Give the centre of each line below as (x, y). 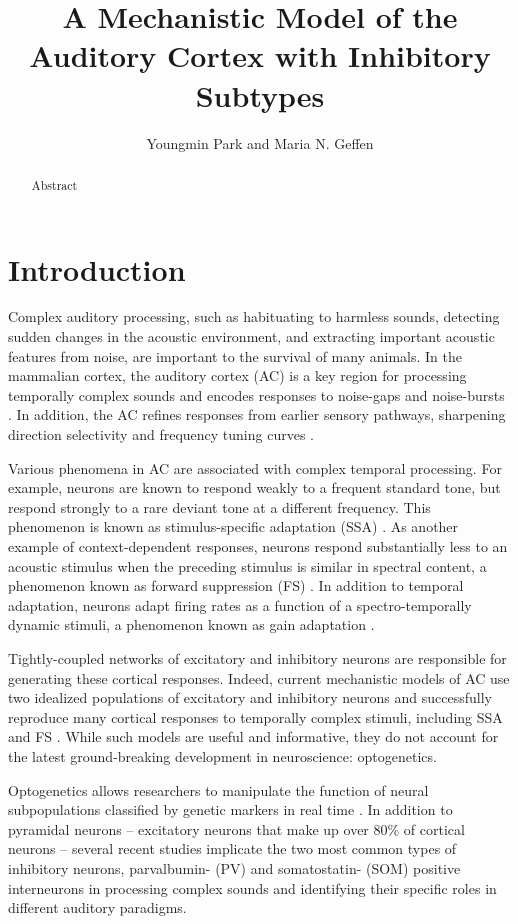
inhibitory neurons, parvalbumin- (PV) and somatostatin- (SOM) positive (234, 867)
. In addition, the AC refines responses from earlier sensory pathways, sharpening (257, 414)
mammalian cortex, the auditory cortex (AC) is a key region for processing (237, 375)
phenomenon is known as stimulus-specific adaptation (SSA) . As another (233, 526)
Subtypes (260, 94)
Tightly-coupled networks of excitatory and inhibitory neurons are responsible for (257, 657)
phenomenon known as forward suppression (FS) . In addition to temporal (236, 585)
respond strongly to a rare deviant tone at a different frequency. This (219, 506)
